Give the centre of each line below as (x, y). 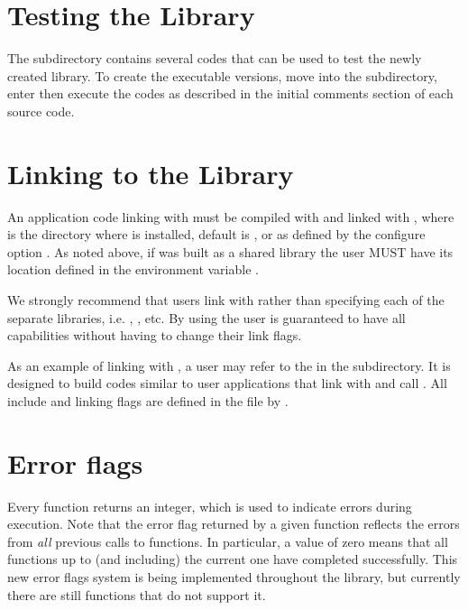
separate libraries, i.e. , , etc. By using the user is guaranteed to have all (206, 317)
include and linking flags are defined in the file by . (148, 400)
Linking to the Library (151, 173)
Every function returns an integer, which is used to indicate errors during (210, 506)
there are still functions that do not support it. (137, 594)
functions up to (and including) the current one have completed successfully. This (233, 559)
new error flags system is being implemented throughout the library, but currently (234, 577)
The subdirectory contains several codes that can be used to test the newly (215, 58)
